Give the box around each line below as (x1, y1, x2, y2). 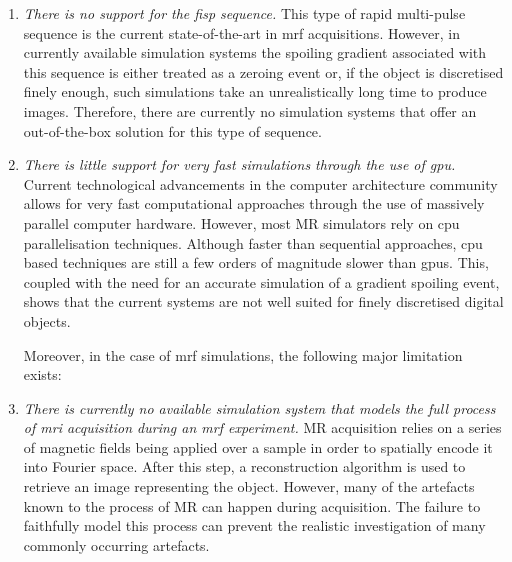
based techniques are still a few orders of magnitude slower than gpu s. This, (23, 252, 489, 273)
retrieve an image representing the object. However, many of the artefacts (23, 476, 475, 497)
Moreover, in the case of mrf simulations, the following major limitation (23, 344, 463, 365)
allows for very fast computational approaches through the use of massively (23, 193, 485, 214)
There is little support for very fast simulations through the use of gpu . (23, 154, 456, 175)
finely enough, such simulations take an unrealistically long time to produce (23, 81, 487, 102)
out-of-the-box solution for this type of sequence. (23, 120, 322, 141)
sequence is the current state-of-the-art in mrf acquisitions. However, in (23, 22, 460, 43)
